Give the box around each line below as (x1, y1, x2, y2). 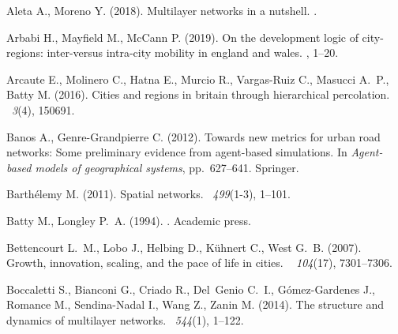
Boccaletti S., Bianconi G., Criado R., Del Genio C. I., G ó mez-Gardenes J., (6, 280, 376, 297)
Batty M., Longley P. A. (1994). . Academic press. (6, 212, 251, 228)
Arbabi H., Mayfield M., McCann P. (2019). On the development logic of (6, 28, 359, 45)
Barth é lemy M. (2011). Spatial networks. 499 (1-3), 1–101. (6, 186, 291, 202)
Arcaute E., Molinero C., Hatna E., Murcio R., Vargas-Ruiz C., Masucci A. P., (6, 70, 389, 87)
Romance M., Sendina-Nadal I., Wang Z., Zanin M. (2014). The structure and (6, 296, 384, 313)
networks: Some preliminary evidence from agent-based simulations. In (6, 144, 347, 160)
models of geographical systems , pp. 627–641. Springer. (35, 159, 299, 175)
